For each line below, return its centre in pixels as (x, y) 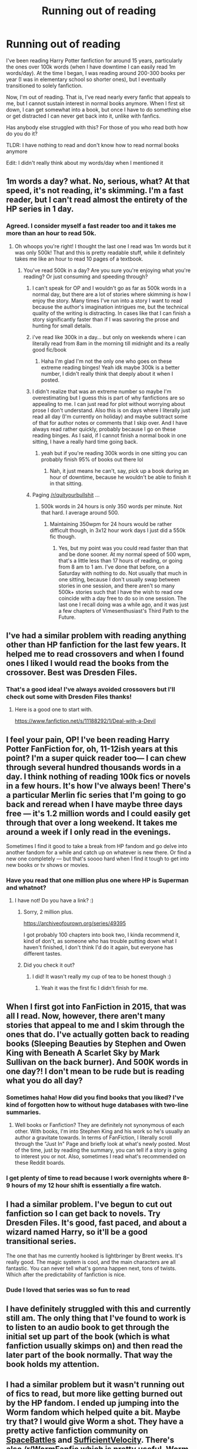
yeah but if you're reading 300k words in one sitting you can (114, 453)
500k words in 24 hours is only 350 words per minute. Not (111, 506)
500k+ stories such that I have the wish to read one (121, 592)
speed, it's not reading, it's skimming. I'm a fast (95, 191)
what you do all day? (45, 1081)
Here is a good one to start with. (54, 710)
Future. (67, 617)
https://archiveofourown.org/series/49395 (75, 924)
